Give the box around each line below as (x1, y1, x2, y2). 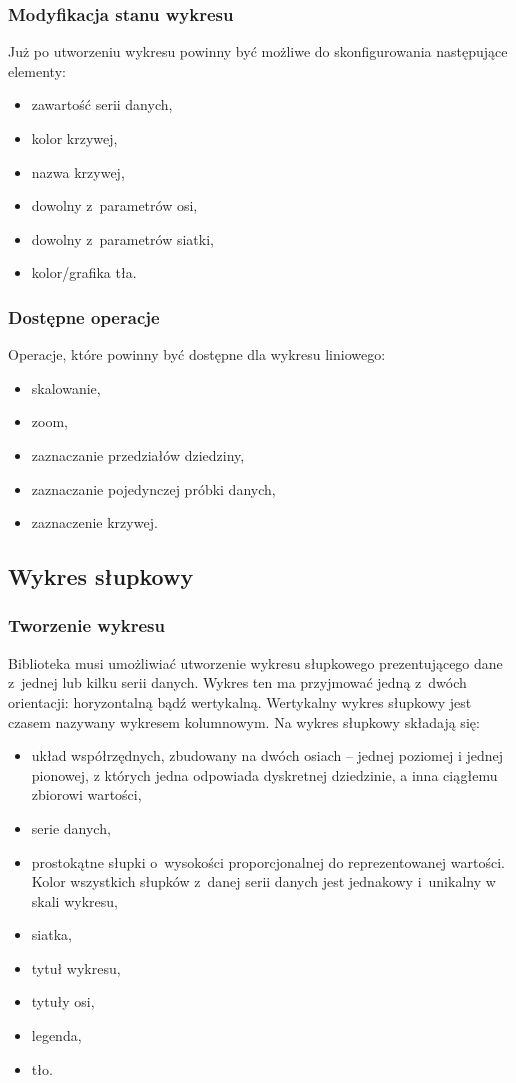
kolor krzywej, (31, 128, 118, 148)
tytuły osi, (31, 991, 95, 1012)
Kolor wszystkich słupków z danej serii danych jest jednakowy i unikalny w (31, 871, 496, 892)
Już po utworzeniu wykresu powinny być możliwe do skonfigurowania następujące (8, 41, 508, 62)
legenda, (31, 1025, 82, 1046)
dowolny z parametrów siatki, (31, 228, 214, 249)
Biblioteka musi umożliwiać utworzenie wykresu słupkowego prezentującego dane (8, 652, 503, 673)
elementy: (8, 60, 66, 81)
